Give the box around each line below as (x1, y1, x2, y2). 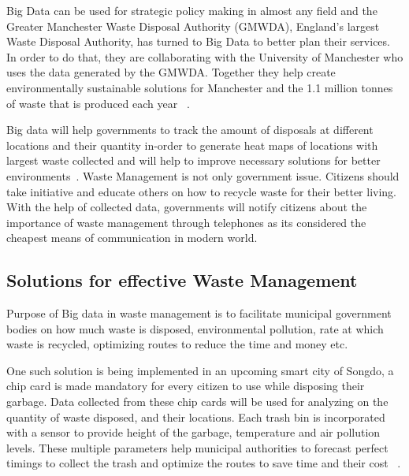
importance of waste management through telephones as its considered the (6, 214, 366, 230)
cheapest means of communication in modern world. (6, 229, 258, 246)
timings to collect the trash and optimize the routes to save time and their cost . (6, 455, 401, 471)
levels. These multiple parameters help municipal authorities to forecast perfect (6, 439, 389, 456)
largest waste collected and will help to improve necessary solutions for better (6, 152, 381, 169)
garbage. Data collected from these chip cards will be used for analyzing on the (6, 393, 389, 410)
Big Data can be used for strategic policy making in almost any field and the (6, 2, 377, 18)
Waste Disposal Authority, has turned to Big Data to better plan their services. (6, 33, 390, 50)
